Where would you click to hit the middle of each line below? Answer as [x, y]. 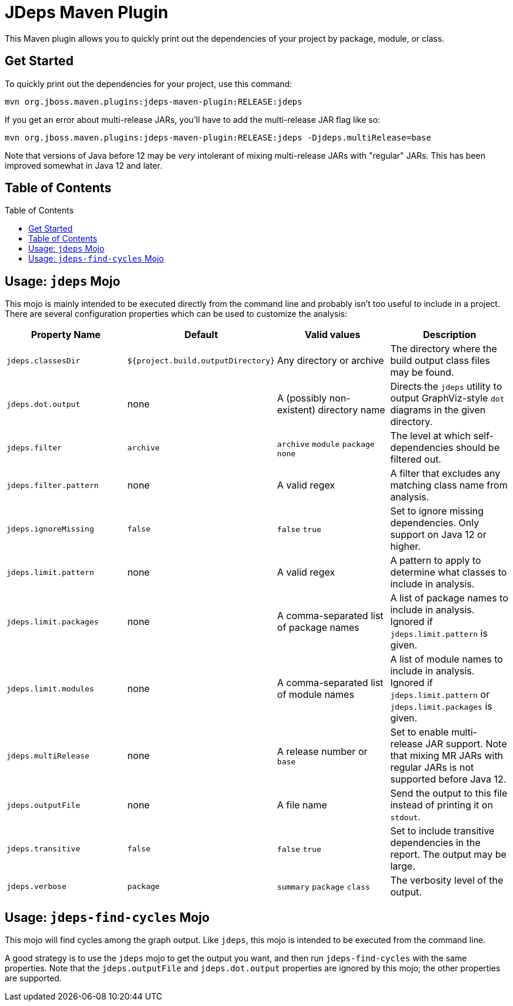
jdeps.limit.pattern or [440, 695]
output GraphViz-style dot [447, 398]
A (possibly [302, 398]
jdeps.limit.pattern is [439, 634]
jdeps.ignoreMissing [50, 529]
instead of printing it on [442, 805]
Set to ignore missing [437, 511]
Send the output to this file [449, 793]
